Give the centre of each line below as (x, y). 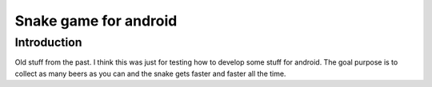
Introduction (48, 42)
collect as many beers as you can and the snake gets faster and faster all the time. (150, 73)
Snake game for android (96, 21)
